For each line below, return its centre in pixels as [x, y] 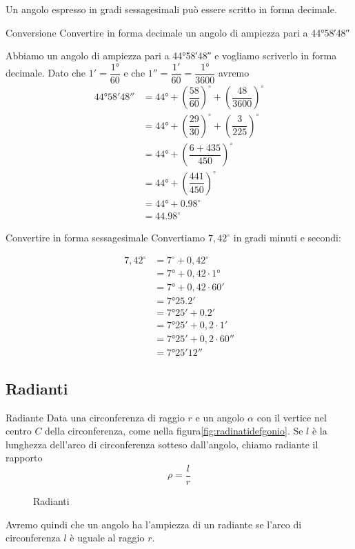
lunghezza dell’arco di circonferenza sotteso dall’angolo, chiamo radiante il [162, 444]
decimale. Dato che [46, 73]
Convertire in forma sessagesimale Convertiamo [105, 238]
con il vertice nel [292, 417]
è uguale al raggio [107, 538]
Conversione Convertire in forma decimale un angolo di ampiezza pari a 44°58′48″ [178, 32]
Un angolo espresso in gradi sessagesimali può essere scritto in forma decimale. [171, 9]
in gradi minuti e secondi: [287, 238]
